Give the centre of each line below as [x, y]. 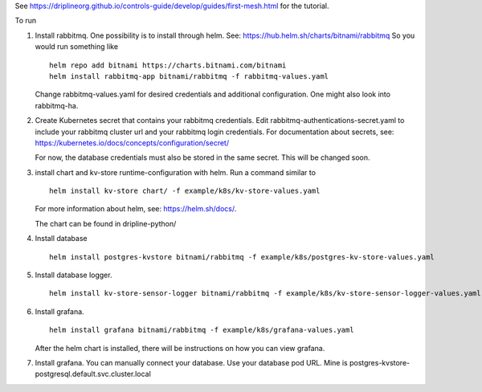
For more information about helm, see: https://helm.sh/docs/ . [136, 209]
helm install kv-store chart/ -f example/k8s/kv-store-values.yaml [185, 191]
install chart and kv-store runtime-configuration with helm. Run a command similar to [176, 172]
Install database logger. [74, 275]
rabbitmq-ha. [57, 105]
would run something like [77, 47]
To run [26, 21]
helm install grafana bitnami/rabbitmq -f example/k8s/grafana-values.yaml [202, 330]
